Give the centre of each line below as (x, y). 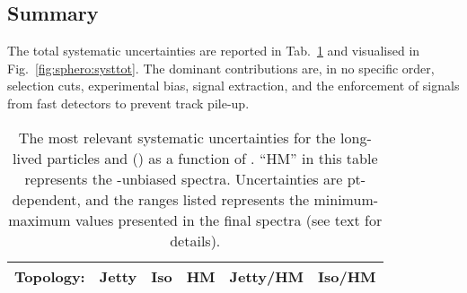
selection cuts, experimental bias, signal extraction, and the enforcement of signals (233, 86)
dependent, (46, 199)
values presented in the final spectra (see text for (229, 220)
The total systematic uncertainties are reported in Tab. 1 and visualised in (214, 51)
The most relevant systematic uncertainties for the (177, 137)
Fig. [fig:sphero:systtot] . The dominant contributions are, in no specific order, (221, 68)
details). (195, 240)
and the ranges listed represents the (198, 199)
